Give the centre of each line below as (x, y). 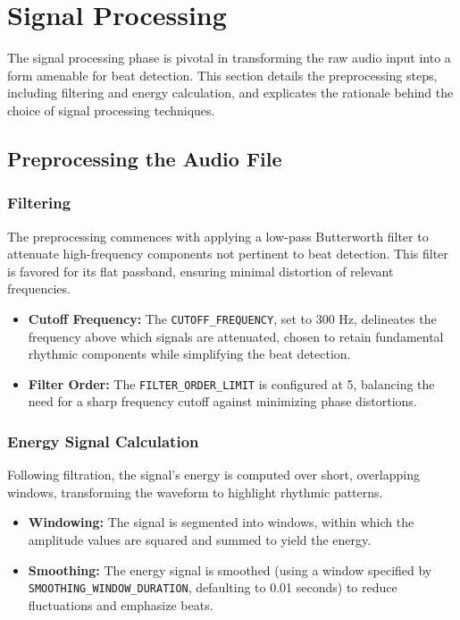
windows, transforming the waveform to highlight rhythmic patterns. (195, 492)
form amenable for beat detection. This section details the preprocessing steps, (222, 75)
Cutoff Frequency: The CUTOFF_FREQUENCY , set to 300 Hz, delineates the (232, 318)
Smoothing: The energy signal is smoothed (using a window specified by (230, 569)
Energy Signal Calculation (103, 441)
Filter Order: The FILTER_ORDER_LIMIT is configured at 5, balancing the (231, 383)
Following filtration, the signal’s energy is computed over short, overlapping (213, 475)
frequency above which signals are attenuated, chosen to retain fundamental (236, 336)
